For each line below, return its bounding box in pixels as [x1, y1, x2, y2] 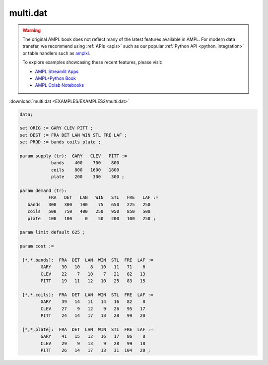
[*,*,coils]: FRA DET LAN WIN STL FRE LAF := [22, 292, 153, 298]
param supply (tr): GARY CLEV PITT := [19, 153, 128, 159]
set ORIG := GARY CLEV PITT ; [19, 125, 93, 131]
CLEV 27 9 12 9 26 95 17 [40, 305, 146, 311]
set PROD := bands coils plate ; [19, 139, 101, 145]
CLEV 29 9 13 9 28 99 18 [40, 340, 146, 346]
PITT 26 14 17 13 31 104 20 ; [40, 347, 151, 353]
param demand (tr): [19, 187, 67, 193]
